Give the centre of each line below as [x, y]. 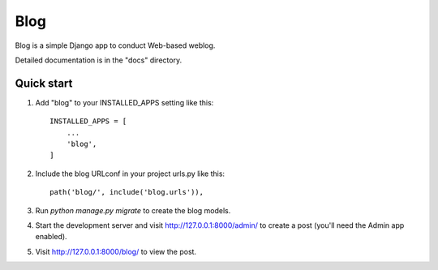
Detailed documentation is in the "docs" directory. [99, 60]
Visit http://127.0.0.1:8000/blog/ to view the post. [116, 251]
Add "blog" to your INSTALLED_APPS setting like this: [125, 102]
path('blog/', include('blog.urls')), [127, 192]
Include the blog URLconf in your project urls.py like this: [130, 174]
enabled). [52, 237]
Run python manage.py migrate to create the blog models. [133, 210]
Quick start [44, 83]
